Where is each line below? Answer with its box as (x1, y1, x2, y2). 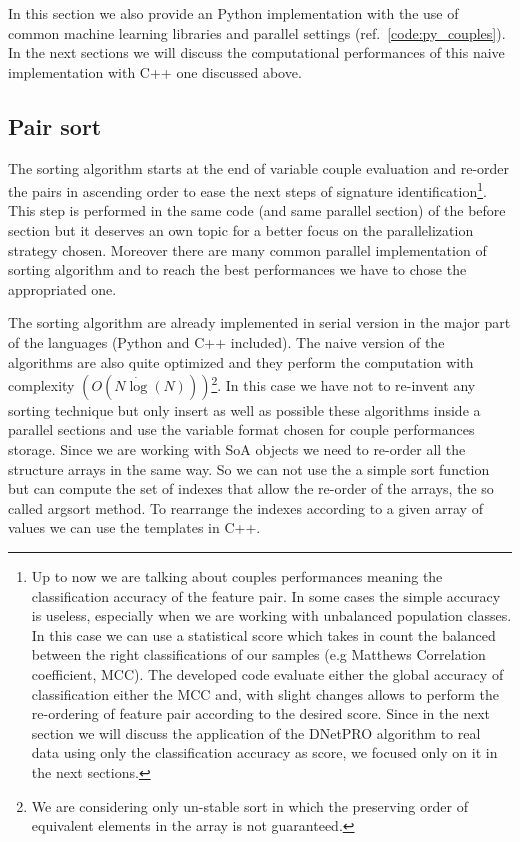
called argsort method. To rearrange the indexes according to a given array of (8, 497, 483, 518)
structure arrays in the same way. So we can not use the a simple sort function (8, 458, 490, 479)
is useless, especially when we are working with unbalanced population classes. (31, 605, 512, 626)
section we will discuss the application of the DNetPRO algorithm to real (31, 722, 481, 743)
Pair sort (8, 110, 102, 141)
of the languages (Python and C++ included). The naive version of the (8, 331, 445, 352)
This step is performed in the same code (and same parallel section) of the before (8, 200, 506, 221)
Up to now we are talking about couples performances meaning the (31, 565, 443, 586)
